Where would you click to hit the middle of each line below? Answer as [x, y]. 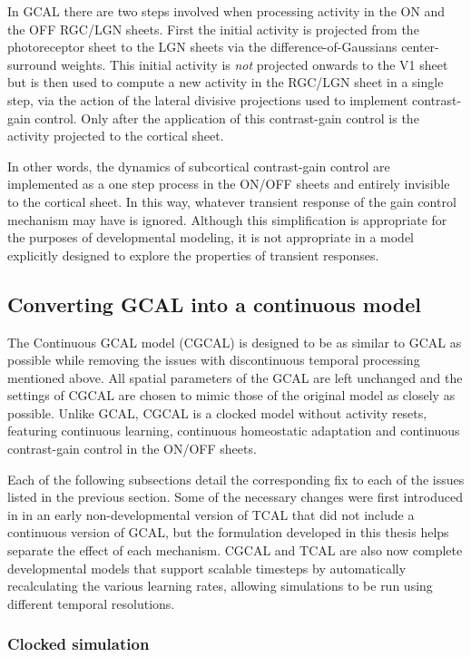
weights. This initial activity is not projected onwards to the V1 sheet [255, 64]
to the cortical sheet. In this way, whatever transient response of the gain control [232, 201]
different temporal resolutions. [91, 603]
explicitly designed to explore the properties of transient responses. [193, 255]
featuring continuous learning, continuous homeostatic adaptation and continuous [234, 431]
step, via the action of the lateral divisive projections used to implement [208, 99]
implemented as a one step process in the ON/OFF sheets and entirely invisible [229, 184]
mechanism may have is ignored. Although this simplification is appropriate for [227, 219]
